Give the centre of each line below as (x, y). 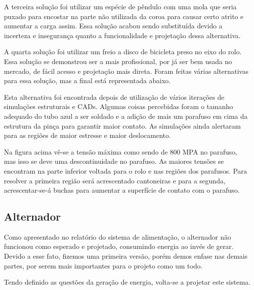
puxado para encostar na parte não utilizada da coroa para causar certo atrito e (124, 16)
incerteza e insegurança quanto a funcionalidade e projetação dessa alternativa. (122, 35)
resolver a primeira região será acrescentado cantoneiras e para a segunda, (115, 180)
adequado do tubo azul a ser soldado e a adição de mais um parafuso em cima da (126, 116)
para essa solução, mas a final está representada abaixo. (87, 80)
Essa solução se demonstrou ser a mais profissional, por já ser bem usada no (118, 61)
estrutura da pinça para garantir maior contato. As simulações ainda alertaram (123, 125)
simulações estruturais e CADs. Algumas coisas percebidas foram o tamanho (119, 106)
